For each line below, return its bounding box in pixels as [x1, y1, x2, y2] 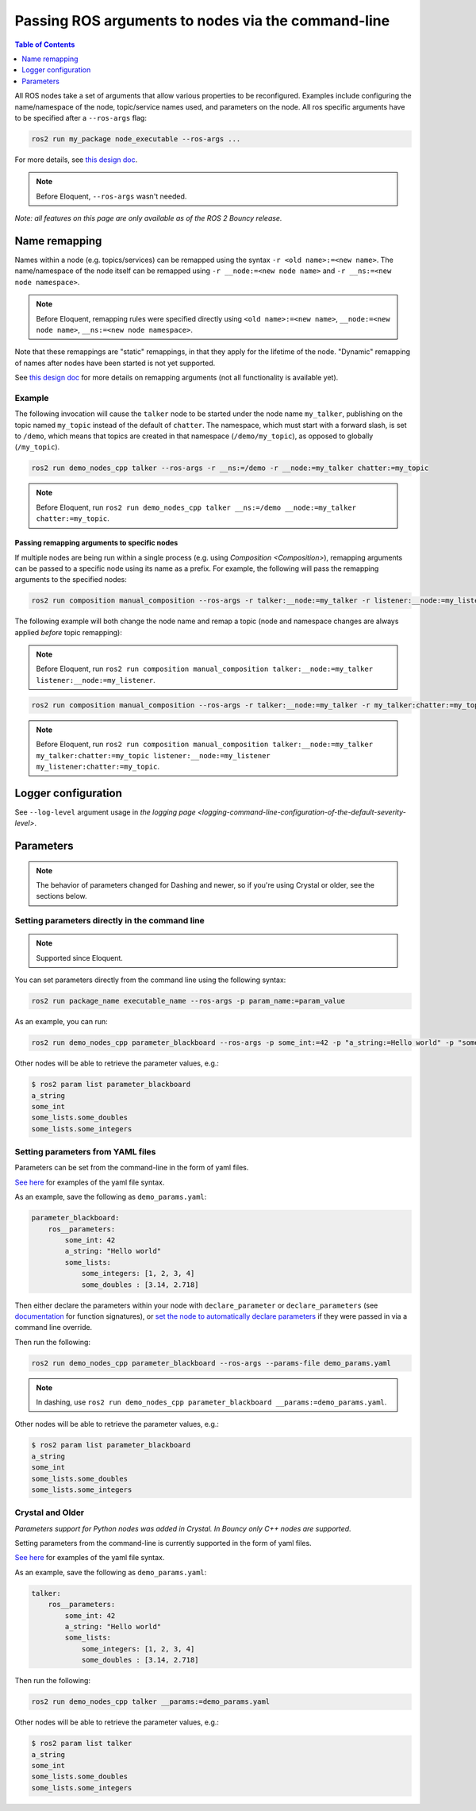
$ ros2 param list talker [31, 1739, 132, 1748]
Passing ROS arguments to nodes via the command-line [14, 12, 390, 29]
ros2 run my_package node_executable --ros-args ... [31, 134, 241, 143]
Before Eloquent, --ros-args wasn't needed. [36, 191, 187, 201]
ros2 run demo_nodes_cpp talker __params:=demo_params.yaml [31, 1697, 271, 1706]
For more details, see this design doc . [14, 155, 138, 164]
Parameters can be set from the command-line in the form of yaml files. [14, 1163, 249, 1173]
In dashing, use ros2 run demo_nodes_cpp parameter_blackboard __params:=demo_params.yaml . [36, 1397, 387, 1407]
